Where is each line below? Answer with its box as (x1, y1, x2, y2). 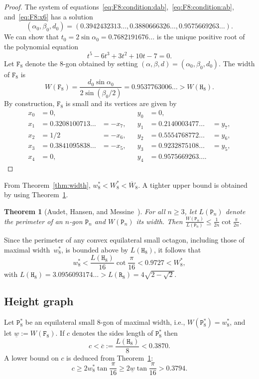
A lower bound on (4, 352, 59, 363)
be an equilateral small (25, 317, 95, 327)
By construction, (4, 98, 55, 109)
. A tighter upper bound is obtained (138, 179, 248, 190)
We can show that (4, 31, 59, 42)
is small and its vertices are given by (65, 98, 177, 109)
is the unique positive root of (156, 31, 245, 42)
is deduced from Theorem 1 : (66, 352, 153, 363)
